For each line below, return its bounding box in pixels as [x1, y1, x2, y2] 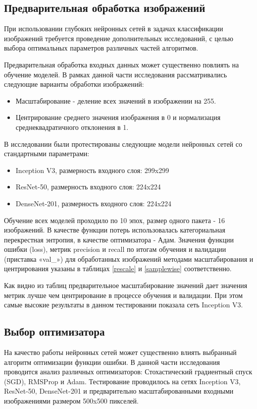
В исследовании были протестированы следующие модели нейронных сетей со [4, 138, 242, 149]
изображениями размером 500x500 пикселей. [4, 396, 139, 406]
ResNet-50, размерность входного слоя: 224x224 [15, 181, 161, 192]
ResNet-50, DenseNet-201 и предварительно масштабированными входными [4, 386, 234, 396]
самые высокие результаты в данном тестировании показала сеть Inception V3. [4, 299, 243, 310]
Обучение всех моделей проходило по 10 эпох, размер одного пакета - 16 [4, 215, 225, 225]
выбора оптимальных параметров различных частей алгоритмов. [4, 43, 199, 53]
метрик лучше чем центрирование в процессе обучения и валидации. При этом [4, 290, 243, 300]
